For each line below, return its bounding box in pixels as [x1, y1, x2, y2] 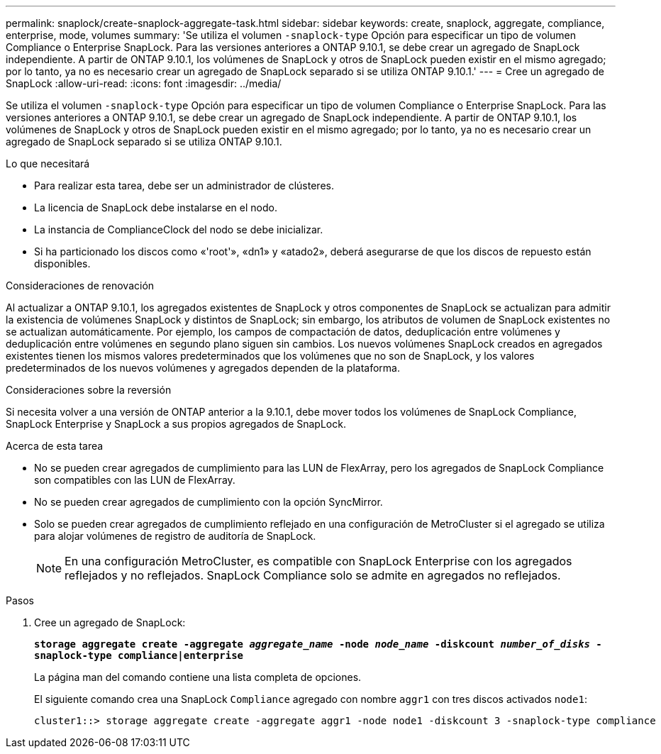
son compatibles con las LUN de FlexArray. [34, 474, 235, 486]
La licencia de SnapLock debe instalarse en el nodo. [34, 201, 277, 214]
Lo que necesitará [6, 157, 90, 170]
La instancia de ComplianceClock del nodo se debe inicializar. [34, 223, 323, 235]
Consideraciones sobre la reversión [6, 384, 172, 396]
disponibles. [34, 257, 91, 270]
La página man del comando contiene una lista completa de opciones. [34, 671, 362, 683]
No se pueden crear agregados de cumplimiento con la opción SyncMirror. [34, 496, 383, 508]
